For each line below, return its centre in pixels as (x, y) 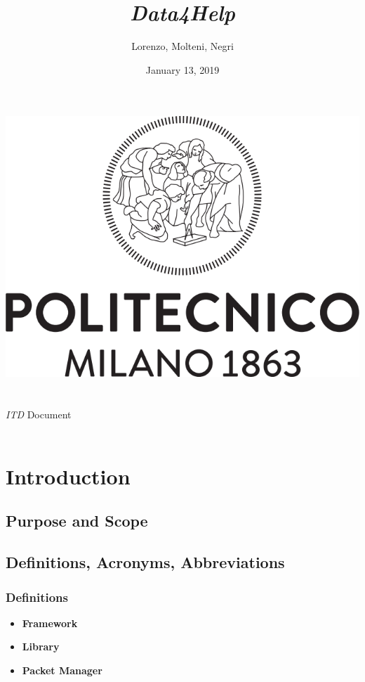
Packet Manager (62, 670)
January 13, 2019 (182, 69)
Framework (50, 623)
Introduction (68, 476)
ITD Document (39, 414)
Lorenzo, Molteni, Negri (182, 46)
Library (41, 646)
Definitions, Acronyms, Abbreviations (145, 562)
